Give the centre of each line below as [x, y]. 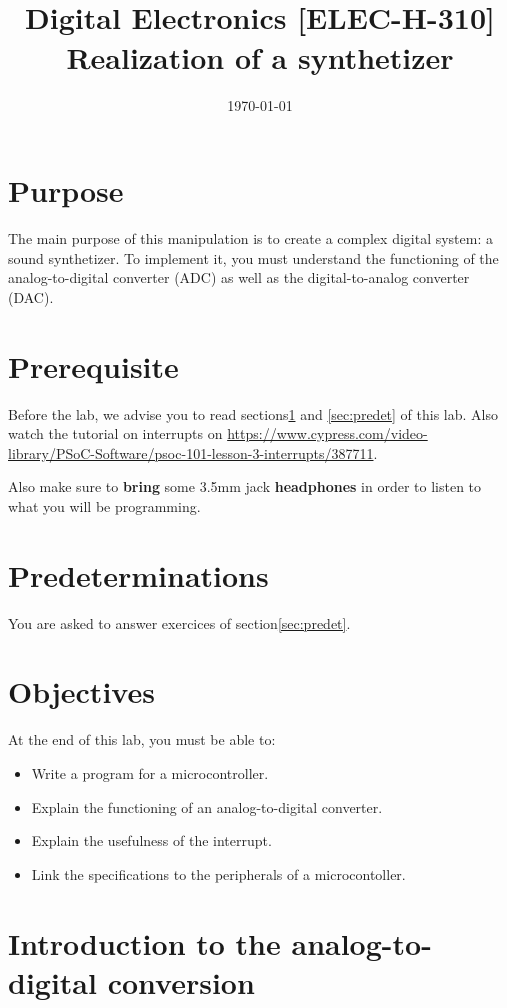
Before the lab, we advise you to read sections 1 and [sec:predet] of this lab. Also [253, 413]
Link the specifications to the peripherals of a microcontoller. [218, 873]
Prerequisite [93, 365]
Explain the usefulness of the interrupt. [151, 840]
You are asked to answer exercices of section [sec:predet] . [179, 622]
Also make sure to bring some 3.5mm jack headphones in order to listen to [245, 486]
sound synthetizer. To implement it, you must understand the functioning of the [253, 257]
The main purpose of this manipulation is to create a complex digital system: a [251, 238]
